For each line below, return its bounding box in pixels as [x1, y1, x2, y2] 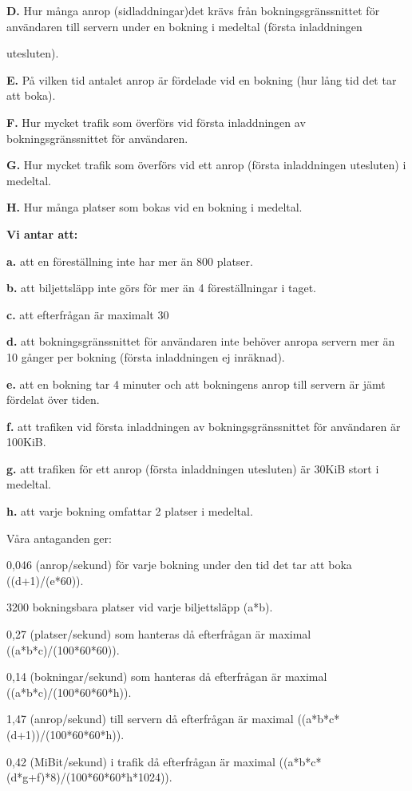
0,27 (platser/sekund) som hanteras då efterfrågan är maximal [6, 626, 311, 643]
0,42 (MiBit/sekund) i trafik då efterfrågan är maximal [6, 753, 275, 769]
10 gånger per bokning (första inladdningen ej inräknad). [6, 348, 285, 365]
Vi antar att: [6, 225, 78, 242]
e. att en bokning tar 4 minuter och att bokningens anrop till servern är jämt [6, 375, 386, 392]
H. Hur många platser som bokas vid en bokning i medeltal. [6, 199, 303, 216]
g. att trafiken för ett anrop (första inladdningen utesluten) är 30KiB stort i [6, 460, 379, 477]
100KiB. [6, 433, 46, 450]
